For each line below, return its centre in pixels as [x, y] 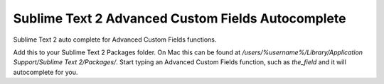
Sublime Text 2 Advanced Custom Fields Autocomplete [180, 18]
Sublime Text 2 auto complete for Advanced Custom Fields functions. [115, 40]
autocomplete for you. [46, 72]
